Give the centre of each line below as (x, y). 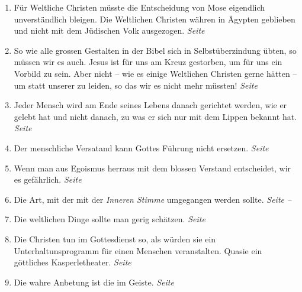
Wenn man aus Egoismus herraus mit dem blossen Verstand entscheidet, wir (152, 168)
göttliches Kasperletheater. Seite (73, 262)
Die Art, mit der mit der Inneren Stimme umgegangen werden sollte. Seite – (153, 199)
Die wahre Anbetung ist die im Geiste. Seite (94, 282)
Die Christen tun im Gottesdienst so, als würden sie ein (115, 239)
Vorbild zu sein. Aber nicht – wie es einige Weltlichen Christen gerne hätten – (155, 73)
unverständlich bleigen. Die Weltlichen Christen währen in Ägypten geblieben (155, 19)
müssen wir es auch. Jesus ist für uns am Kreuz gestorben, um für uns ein (148, 62)
